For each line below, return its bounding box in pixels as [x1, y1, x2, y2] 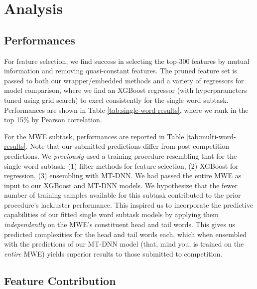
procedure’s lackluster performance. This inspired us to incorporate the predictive [4, 199, 254, 210]
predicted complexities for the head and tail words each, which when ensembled [4, 229, 247, 239]
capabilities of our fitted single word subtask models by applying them [4, 209, 219, 220]
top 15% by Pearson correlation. [4, 114, 102, 125]
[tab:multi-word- [186, 131, 236, 141]
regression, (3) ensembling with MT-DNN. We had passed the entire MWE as [4, 170, 242, 181]
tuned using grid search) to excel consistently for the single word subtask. [4, 94, 229, 105]
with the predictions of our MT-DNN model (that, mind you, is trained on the [4, 239, 244, 249]
